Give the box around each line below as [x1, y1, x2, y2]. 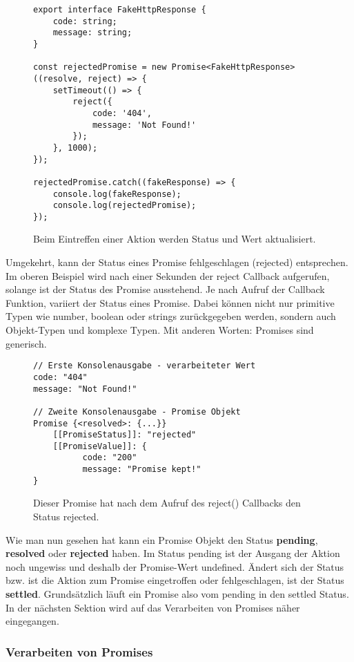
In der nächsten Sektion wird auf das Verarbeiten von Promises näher [6, 600, 300, 614]
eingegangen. [6, 614, 59, 628]
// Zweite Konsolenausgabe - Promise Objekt [33, 406, 241, 417]
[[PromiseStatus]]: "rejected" [52, 430, 197, 440]
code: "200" [82, 453, 137, 463]
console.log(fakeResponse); [52, 189, 181, 199]
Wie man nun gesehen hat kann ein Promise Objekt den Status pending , [6, 532, 318, 547]
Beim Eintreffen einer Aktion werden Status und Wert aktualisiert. [33, 231, 316, 246]
